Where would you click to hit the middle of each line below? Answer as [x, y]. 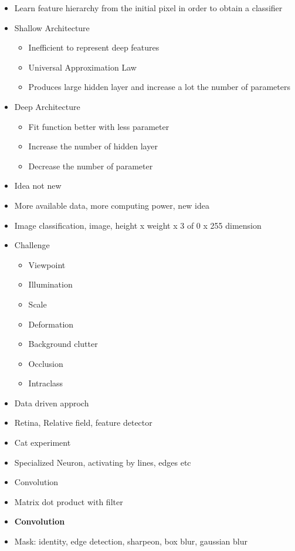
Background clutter [63, 344]
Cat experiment [43, 443]
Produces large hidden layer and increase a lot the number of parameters [159, 87]
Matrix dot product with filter [69, 501]
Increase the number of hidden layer [93, 146]
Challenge [32, 245]
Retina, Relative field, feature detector [83, 423]
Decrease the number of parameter [91, 166]
